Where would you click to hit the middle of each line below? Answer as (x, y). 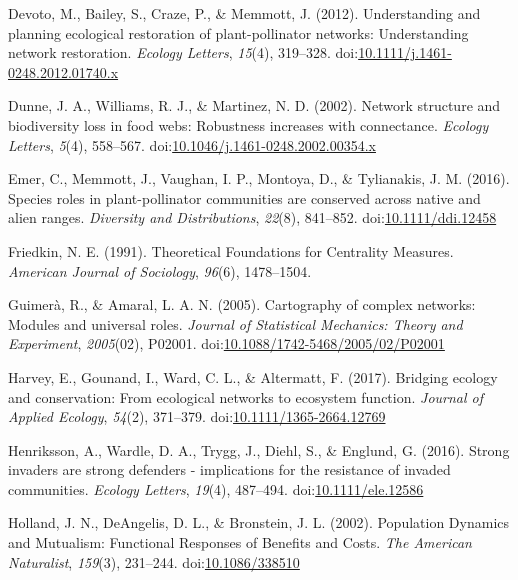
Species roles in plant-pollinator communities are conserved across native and (244, 197)
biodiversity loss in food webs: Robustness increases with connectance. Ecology (248, 124)
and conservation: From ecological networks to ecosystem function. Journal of (246, 396)
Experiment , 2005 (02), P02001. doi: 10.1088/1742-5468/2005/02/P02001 (226, 343)
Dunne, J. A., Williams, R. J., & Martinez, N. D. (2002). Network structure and (254, 105)
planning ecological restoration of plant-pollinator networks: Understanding (238, 32)
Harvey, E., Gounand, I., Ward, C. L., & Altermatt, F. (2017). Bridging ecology (253, 376)
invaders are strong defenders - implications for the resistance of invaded (229, 469)
